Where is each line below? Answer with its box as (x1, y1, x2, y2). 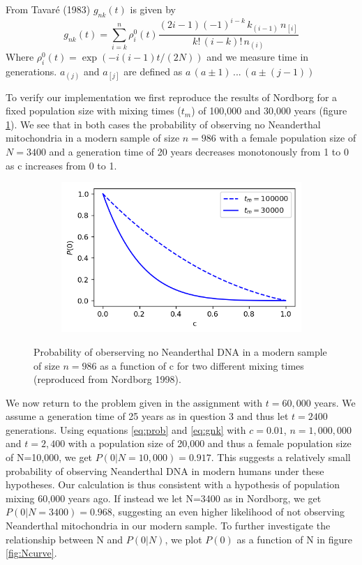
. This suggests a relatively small (211, 450, 351, 465)
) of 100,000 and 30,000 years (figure (191, 103, 347, 118)
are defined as (123, 63, 183, 78)
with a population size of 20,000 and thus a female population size (68, 436, 352, 451)
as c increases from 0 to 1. (6, 158, 117, 172)
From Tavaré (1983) (6, 2, 91, 16)
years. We (314, 395, 356, 409)
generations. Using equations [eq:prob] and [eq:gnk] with (6, 422, 246, 437)
